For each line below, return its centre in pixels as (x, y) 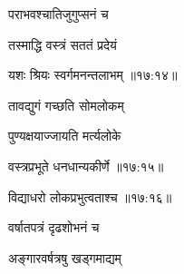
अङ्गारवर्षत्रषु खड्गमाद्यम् (65, 257)
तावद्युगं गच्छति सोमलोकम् (66, 105)
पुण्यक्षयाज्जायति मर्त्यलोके (65, 136)
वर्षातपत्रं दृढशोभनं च (54, 227)
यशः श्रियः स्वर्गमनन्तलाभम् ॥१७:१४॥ (93, 75)
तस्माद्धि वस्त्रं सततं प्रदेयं (63, 44)
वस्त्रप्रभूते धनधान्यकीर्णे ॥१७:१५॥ (86, 166)
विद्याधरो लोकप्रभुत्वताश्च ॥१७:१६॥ (90, 196)
